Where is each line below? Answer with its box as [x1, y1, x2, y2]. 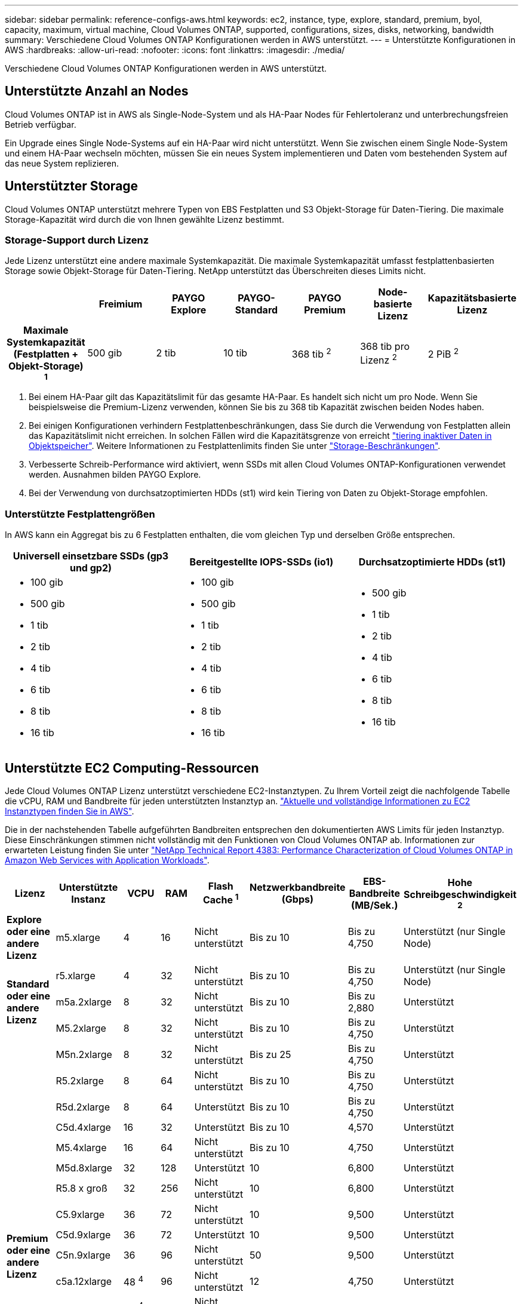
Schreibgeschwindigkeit [404, 888, 516, 901]
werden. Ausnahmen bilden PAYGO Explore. [29, 469, 201, 480]
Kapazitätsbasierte [427, 292, 516, 305]
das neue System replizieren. [5, 158, 119, 168]
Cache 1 [202, 892, 239, 906]
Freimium [99, 298, 143, 310]
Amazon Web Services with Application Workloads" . [5, 855, 210, 866]
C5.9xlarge [56, 1208, 105, 1221]
